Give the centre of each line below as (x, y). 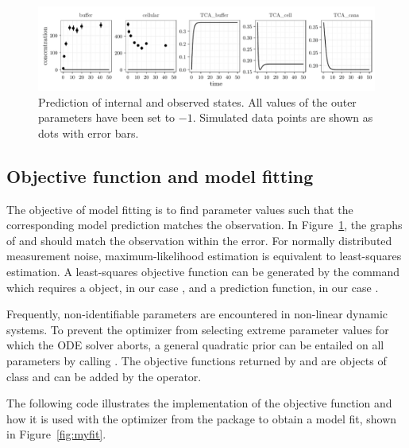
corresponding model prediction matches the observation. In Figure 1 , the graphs (204, 225)
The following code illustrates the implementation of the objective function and (199, 403)
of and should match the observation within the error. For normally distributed (199, 240)
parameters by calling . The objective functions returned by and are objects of (197, 360)
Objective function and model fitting (160, 175)
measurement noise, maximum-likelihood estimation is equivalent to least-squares (204, 256)
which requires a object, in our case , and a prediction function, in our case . (193, 287)
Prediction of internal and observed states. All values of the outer (197, 101)
